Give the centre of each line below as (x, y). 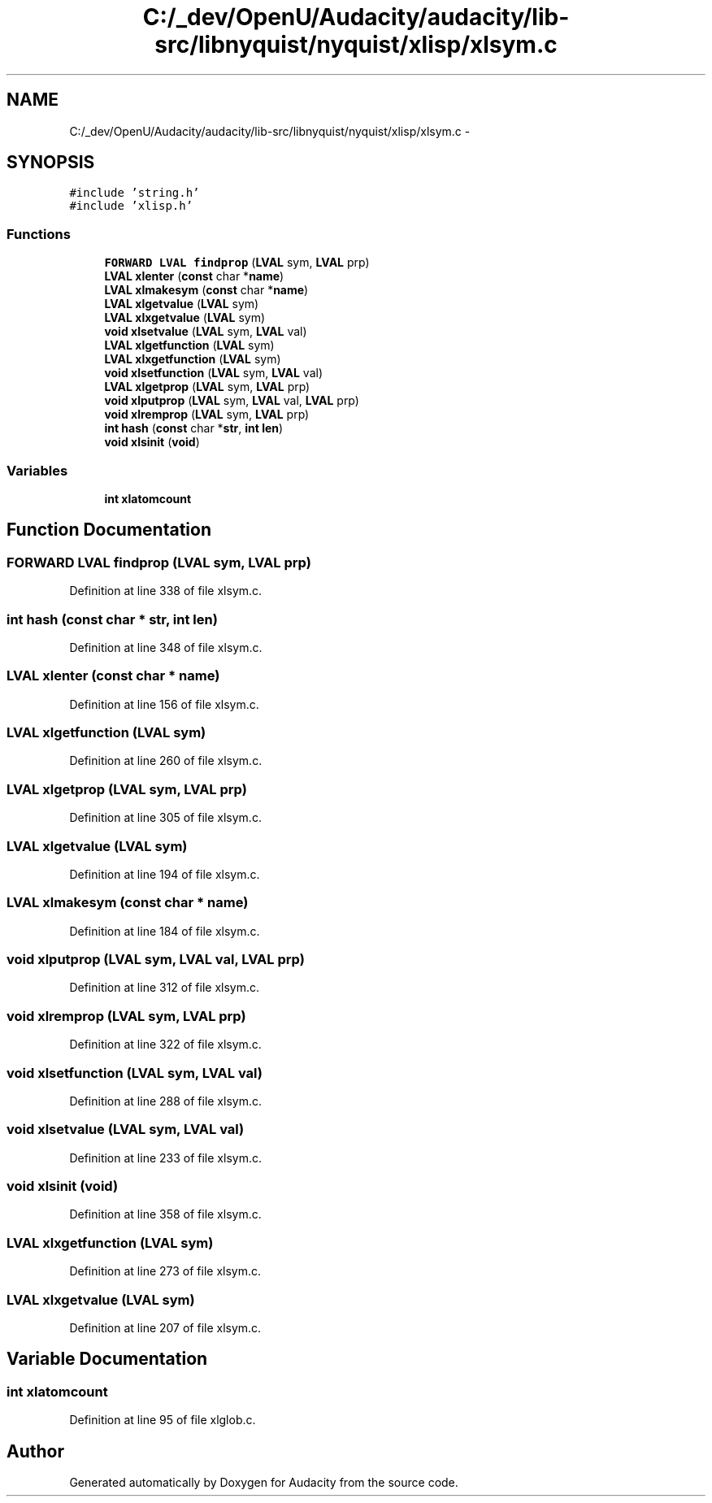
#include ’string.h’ (135, 193)
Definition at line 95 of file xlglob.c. (163, 1420)
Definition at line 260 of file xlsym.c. (166, 761)
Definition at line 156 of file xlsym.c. (164, 704)
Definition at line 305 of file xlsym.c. (165, 818)
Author (35, 1451)
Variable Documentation (107, 1359)
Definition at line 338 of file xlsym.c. (166, 591)
